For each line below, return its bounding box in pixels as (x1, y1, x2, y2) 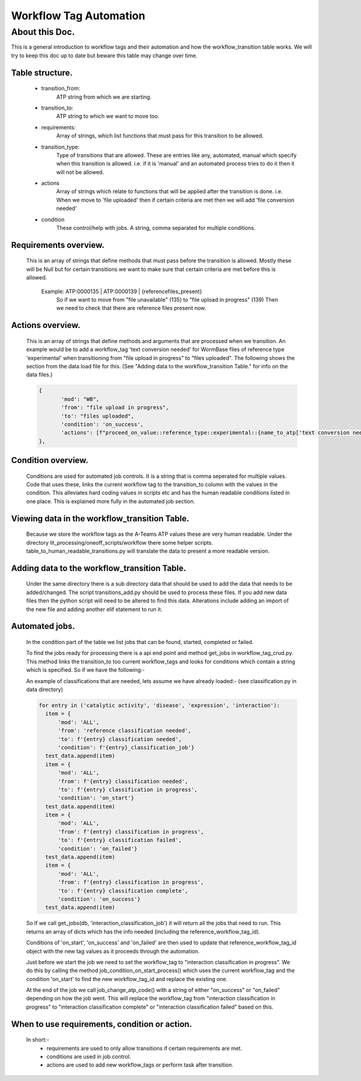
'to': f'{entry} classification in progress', (58, 786, 198, 793)
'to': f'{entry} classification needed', (58, 736, 182, 743)
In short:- (26, 1036, 49, 1044)
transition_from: (41, 85, 81, 92)
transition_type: (41, 143, 80, 150)
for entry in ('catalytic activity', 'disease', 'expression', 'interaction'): (39, 702, 280, 708)
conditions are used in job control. (46, 1053, 131, 1061)
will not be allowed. (56, 169, 105, 176)
